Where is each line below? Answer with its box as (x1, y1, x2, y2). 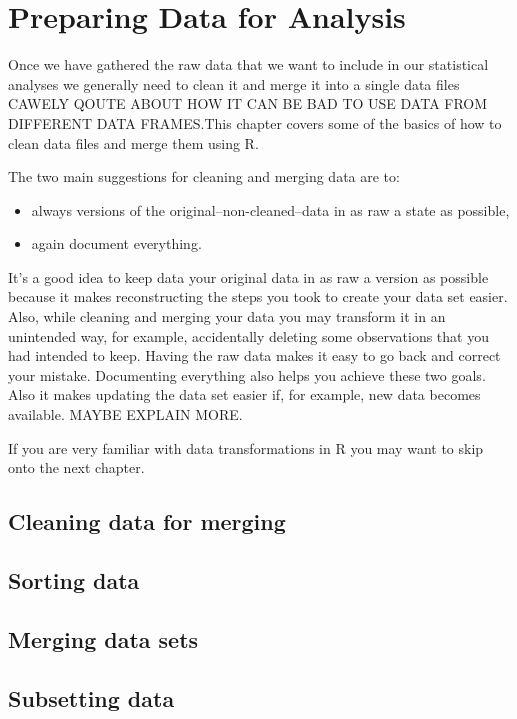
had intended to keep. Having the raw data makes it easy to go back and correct (8, 345, 501, 366)
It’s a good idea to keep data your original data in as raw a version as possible (8, 266, 489, 287)
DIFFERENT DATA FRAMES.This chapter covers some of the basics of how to (8, 112, 502, 133)
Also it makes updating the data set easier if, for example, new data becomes (8, 384, 481, 405)
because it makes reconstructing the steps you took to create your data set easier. (8, 286, 508, 307)
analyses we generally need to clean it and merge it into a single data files (8, 73, 460, 94)
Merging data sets (8, 623, 199, 654)
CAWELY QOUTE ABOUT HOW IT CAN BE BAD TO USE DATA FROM (8, 93, 488, 114)
